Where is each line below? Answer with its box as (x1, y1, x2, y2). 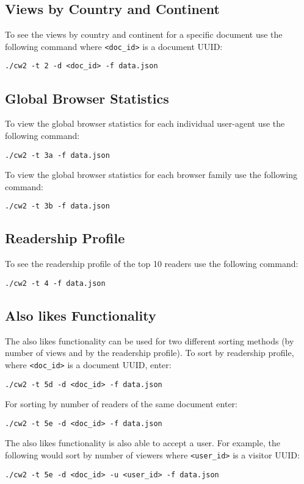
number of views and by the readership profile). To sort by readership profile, (5, 346, 294, 359)
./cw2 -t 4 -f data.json (5, 279, 106, 288)
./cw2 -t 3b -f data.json (5, 202, 110, 211)
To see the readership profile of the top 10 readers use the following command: (5, 257, 299, 270)
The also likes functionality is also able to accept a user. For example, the (5, 436, 280, 449)
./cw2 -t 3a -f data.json (5, 151, 110, 160)
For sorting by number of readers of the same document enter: (5, 397, 237, 410)
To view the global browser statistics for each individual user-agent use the (5, 117, 285, 130)
